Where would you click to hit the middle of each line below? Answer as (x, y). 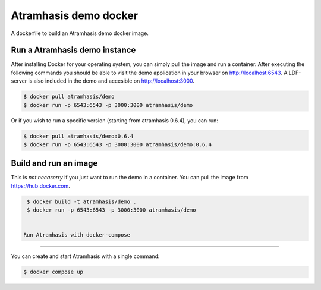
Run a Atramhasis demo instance (73, 50)
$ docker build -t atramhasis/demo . (82, 201)
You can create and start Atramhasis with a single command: (85, 256)
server (19, 81)
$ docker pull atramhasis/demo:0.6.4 (78, 136)
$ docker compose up (53, 272)
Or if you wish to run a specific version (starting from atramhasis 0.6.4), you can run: (114, 120)
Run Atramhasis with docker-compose (77, 235)
